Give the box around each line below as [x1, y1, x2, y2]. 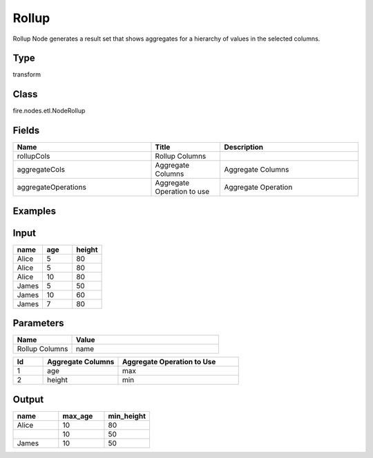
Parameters [12, 317, 64, 329]
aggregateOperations [17, 183, 86, 192]
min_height [108, 411, 146, 421]
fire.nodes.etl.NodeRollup [12, 107, 86, 115]
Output [12, 393, 44, 405]
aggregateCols [17, 165, 66, 175]
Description [224, 142, 264, 152]
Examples [12, 205, 57, 217]
